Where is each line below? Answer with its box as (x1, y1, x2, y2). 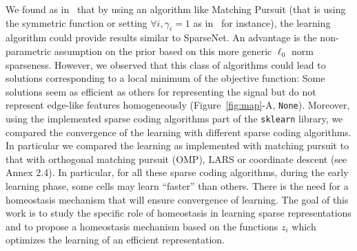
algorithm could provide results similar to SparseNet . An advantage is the (6, 30, 317, 45)
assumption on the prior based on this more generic (54, 43, 272, 58)
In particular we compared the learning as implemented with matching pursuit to (6, 138, 349, 153)
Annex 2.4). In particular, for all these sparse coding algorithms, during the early (6, 165, 349, 179)
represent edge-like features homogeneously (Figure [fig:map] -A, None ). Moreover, (6, 98, 350, 112)
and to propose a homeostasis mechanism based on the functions (6, 219, 278, 233)
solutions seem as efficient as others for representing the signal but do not (6, 84, 316, 98)
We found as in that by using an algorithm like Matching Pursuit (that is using (6, 2, 346, 16)
